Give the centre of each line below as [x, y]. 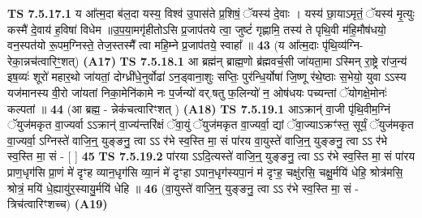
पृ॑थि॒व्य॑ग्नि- [343, 45]
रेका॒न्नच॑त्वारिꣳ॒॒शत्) [43, 60]
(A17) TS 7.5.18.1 [133, 60]
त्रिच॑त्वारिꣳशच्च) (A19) [58, 204]
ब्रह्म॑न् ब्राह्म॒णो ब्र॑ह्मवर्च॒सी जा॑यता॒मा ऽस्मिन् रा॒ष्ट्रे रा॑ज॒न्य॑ [304, 60]
